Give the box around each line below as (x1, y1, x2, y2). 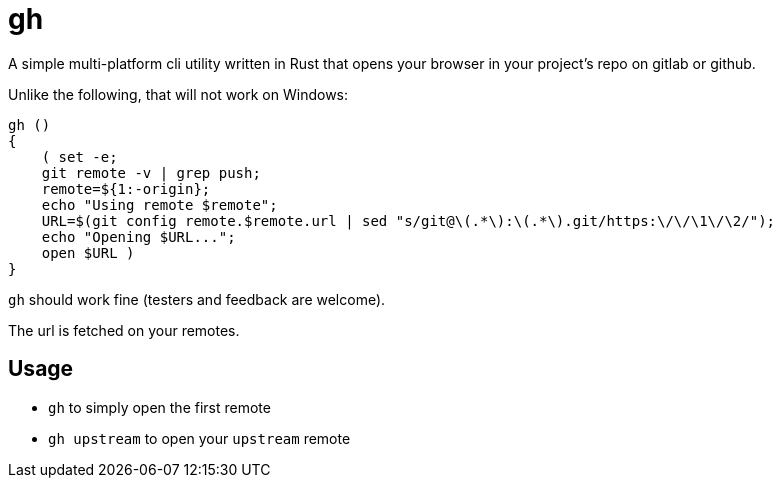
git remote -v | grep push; (41, 164, 261, 181)
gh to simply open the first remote (48, 398, 271, 416)
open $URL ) (41, 244, 135, 261)
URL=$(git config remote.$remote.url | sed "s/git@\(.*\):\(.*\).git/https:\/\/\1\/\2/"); (41, 212, 776, 229)
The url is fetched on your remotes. (8, 321, 240, 339)
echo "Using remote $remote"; (41, 196, 278, 213)
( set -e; (41, 148, 118, 165)
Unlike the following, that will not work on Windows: (8, 85, 349, 103)
